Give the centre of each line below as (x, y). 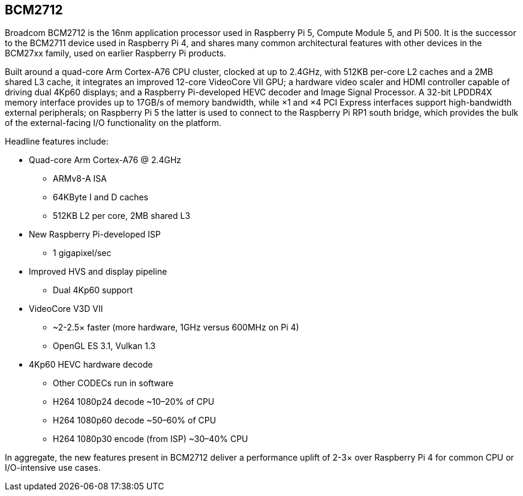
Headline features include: (57, 142)
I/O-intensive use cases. (53, 468)
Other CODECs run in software (113, 383)
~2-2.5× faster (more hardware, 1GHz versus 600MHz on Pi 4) (176, 327)
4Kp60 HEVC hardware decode (91, 365)
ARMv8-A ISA (80, 179)
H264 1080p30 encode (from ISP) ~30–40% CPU (151, 439)
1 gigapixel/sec (82, 253)
